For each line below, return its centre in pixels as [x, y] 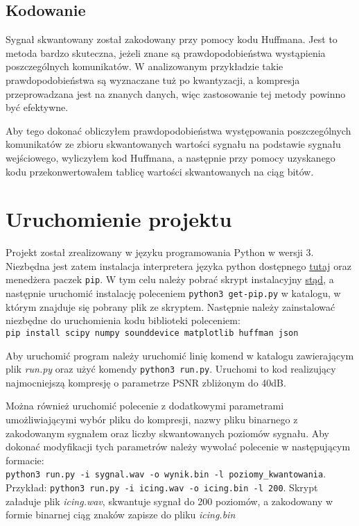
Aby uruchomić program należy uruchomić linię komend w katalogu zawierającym [180, 355]
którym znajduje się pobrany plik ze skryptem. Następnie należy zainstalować [170, 306]
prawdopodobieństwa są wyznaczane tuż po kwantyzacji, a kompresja [153, 79]
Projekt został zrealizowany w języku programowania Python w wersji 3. [160, 252]
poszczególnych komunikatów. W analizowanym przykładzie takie [145, 66]
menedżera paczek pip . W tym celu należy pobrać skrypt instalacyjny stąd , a [170, 279]
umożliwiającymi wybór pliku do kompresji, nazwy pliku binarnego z [152, 419]
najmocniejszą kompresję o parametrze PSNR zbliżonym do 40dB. [146, 382]
